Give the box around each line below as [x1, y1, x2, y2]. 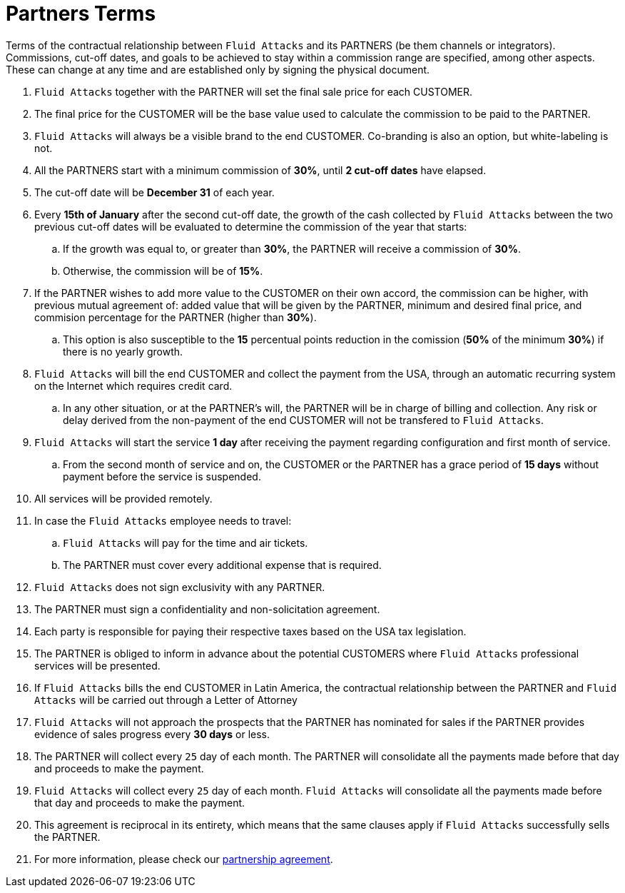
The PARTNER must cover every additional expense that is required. [63, 558, 382, 571]
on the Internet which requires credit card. [34, 379, 233, 392]
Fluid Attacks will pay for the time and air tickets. [63, 536, 308, 549]
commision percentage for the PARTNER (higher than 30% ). [34, 311, 317, 323]
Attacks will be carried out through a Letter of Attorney [34, 693, 298, 706]
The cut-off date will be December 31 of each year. [34, 186, 275, 198]
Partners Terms [6, 1, 156, 26]
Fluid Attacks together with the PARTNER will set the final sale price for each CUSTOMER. [34, 85, 473, 98]
